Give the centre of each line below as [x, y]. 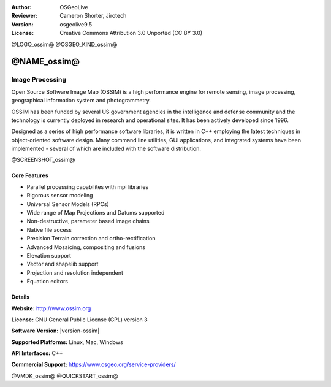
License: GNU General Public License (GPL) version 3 [79, 320]
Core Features [30, 175]
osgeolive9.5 [76, 24]
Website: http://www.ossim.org [51, 308]
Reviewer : [25, 16]
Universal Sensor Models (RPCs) [68, 204]
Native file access [49, 229]
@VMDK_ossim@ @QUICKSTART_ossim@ [65, 376]
